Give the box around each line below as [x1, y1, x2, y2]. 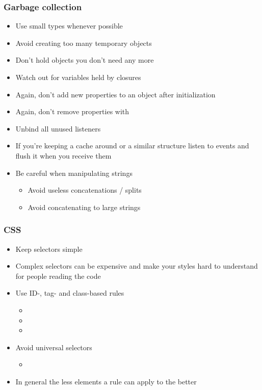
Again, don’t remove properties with [15, 106, 129, 117]
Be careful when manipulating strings [15, 167, 133, 178]
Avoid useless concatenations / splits [28, 185, 142, 195]
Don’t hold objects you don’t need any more [15, 55, 154, 65]
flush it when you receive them [15, 150, 112, 161]
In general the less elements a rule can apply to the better [15, 376, 197, 386]
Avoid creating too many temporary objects [15, 37, 152, 48]
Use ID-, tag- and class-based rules [15, 288, 124, 298]
